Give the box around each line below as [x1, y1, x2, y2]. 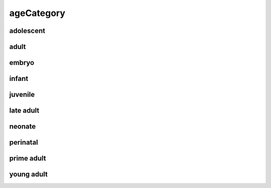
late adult [9, 106, 40, 115]
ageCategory [9, 7, 65, 18]
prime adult [9, 154, 46, 162]
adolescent [9, 26, 45, 35]
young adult [9, 170, 48, 178]
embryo [9, 58, 35, 67]
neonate [9, 122, 36, 131]
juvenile [9, 90, 35, 99]
